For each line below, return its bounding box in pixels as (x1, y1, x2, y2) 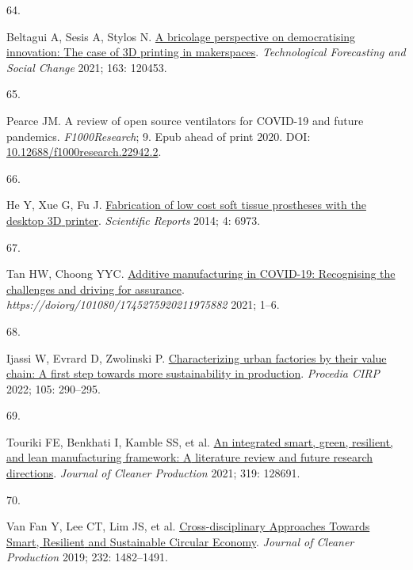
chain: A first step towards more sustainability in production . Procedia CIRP (6, 365, 380, 382)
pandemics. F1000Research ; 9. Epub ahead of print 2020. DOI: (6, 127, 311, 144)
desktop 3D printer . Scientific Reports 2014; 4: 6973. (6, 211, 261, 228)
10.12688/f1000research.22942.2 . (6, 143, 162, 160)
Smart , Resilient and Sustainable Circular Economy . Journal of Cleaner (6, 533, 354, 549)
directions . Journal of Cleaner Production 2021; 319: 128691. (6, 465, 300, 481)
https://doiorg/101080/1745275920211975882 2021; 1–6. (6, 296, 280, 313)
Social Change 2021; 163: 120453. (6, 59, 167, 75)
